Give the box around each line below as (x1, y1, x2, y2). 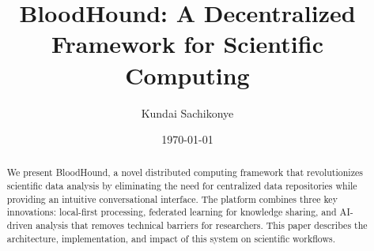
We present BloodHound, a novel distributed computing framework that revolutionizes (6, 166, 363, 179)
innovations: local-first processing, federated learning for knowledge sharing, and (6, 205, 337, 219)
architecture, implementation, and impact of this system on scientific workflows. (6, 231, 336, 245)
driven (6, 219, 33, 232)
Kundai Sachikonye (141, 104, 234, 121)
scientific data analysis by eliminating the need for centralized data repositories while (6, 179, 357, 193)
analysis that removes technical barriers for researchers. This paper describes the (36, 219, 368, 232)
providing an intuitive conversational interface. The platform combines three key (6, 192, 338, 205)
